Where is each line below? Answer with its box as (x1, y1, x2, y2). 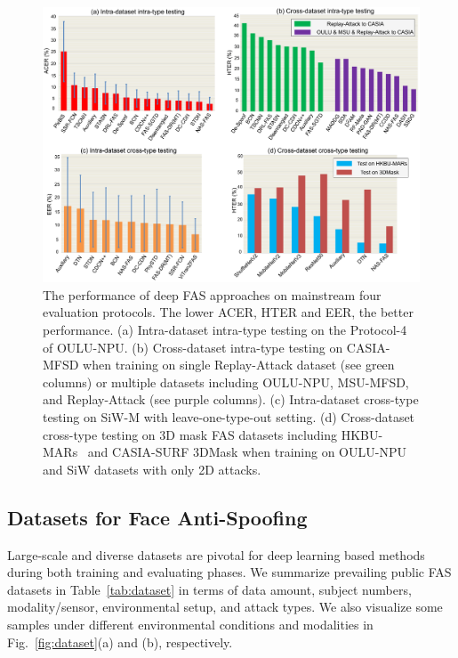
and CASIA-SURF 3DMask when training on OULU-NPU (87, 443, 406, 461)
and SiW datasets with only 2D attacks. (43, 459, 261, 478)
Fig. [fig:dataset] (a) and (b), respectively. (7, 632, 233, 651)
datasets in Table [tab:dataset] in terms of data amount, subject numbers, (7, 580, 412, 598)
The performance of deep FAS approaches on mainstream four (43, 285, 382, 304)
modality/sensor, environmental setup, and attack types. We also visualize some (7, 597, 443, 616)
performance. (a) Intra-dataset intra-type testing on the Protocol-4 (43, 321, 407, 339)
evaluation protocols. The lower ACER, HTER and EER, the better (43, 303, 414, 321)
